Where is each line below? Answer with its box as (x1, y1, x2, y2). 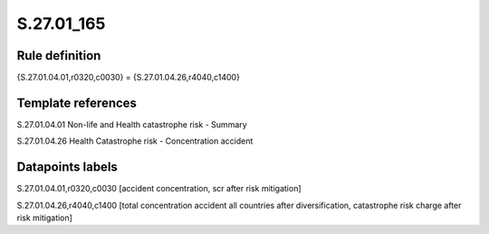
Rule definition (16, 48, 101, 63)
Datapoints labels (16, 159, 118, 175)
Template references (16, 95, 138, 110)
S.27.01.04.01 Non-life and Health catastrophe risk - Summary (16, 118, 248, 130)
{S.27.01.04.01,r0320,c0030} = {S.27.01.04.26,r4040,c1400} (16, 72, 240, 83)
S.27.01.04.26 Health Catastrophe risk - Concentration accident (16, 136, 254, 146)
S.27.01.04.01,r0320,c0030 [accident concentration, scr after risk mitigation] (16, 183, 302, 194)
